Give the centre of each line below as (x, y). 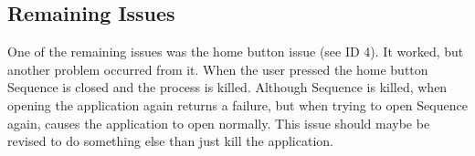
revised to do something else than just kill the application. (170, 141)
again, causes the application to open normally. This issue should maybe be (219, 123)
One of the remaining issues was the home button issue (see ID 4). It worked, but (236, 52)
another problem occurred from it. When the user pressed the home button (218, 69)
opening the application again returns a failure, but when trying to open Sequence (237, 104)
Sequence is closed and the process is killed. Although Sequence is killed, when (227, 87)
